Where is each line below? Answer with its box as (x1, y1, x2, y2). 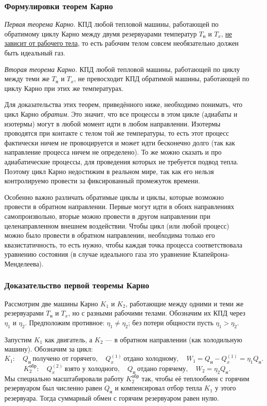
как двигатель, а (45, 334, 92, 344)
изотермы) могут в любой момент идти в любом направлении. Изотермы (4, 118, 221, 128)
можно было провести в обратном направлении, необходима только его (4, 230, 215, 240)
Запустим (4, 334, 32, 344)
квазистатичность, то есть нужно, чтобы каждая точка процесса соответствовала (4, 239, 243, 249)
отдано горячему (137, 365, 186, 372)
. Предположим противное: (25, 317, 105, 327)
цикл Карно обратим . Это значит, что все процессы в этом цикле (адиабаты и (4, 108, 237, 119)
